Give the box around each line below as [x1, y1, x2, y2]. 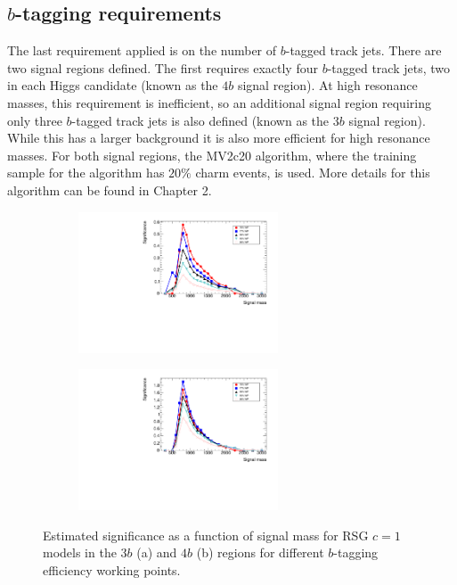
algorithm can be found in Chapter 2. [7, 180, 212, 199]
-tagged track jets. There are [285, 41, 442, 60]
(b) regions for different [196, 543, 324, 562]
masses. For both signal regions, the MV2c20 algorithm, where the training [7, 145, 417, 164]
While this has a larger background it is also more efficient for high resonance [7, 128, 430, 147]
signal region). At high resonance [237, 76, 418, 95]
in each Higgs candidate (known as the [7, 76, 218, 95]
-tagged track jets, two [327, 58, 451, 77]
